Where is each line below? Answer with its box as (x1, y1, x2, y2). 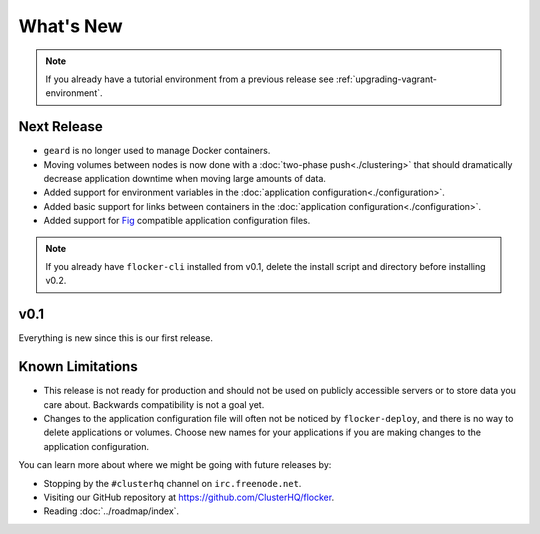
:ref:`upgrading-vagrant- (335, 73, 437, 85)
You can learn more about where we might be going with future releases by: (18, 459, 332, 471)
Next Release (18, 118, 104, 135)
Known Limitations (18, 358, 139, 375)
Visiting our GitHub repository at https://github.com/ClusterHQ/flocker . (43, 491, 335, 503)
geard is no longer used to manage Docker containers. (43, 145, 271, 157)
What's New (18, 15, 124, 37)
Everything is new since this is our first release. (18, 332, 214, 344)
